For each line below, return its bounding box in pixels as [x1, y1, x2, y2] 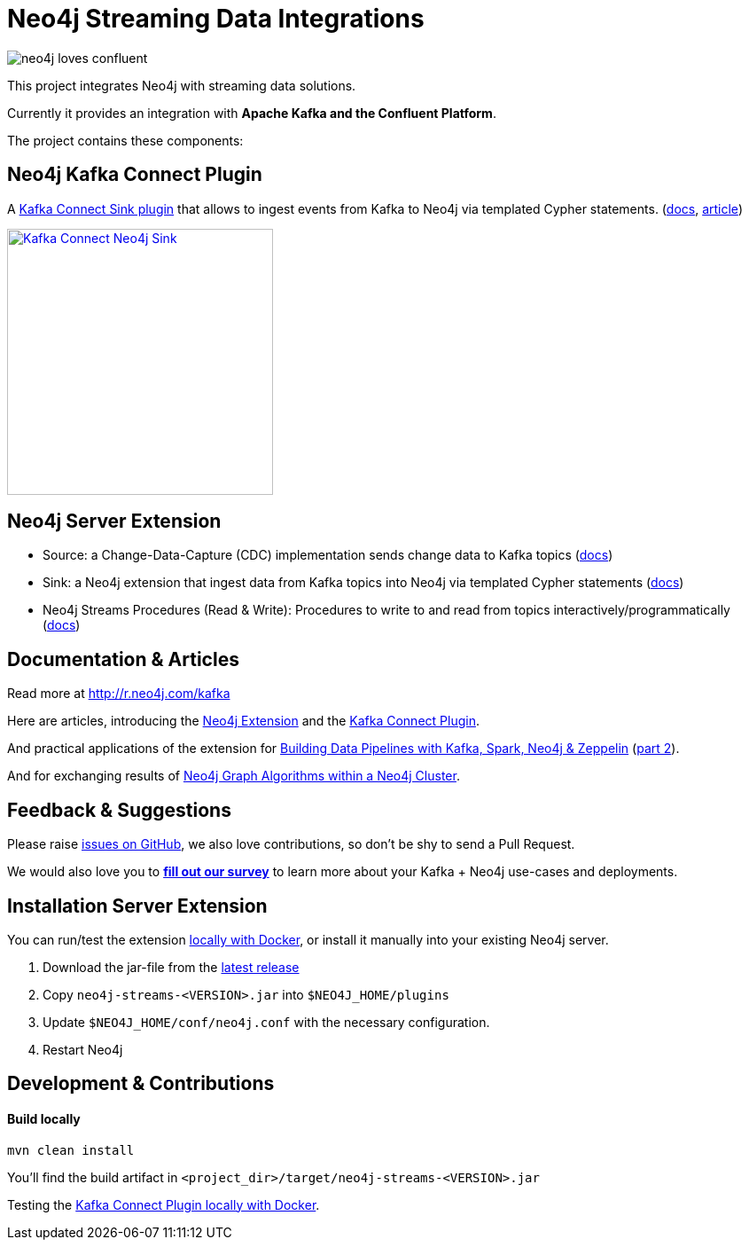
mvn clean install [7, 1142, 135, 1157]
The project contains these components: [7, 132, 244, 148]
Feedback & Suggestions [7, 798, 231, 821]
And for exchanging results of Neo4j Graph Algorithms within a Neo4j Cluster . [7, 768, 460, 784]
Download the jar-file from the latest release [43, 959, 300, 975]
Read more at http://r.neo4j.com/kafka [7, 686, 230, 702]
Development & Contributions [7, 1072, 275, 1095]
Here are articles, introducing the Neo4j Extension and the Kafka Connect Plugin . [7, 713, 480, 729]
